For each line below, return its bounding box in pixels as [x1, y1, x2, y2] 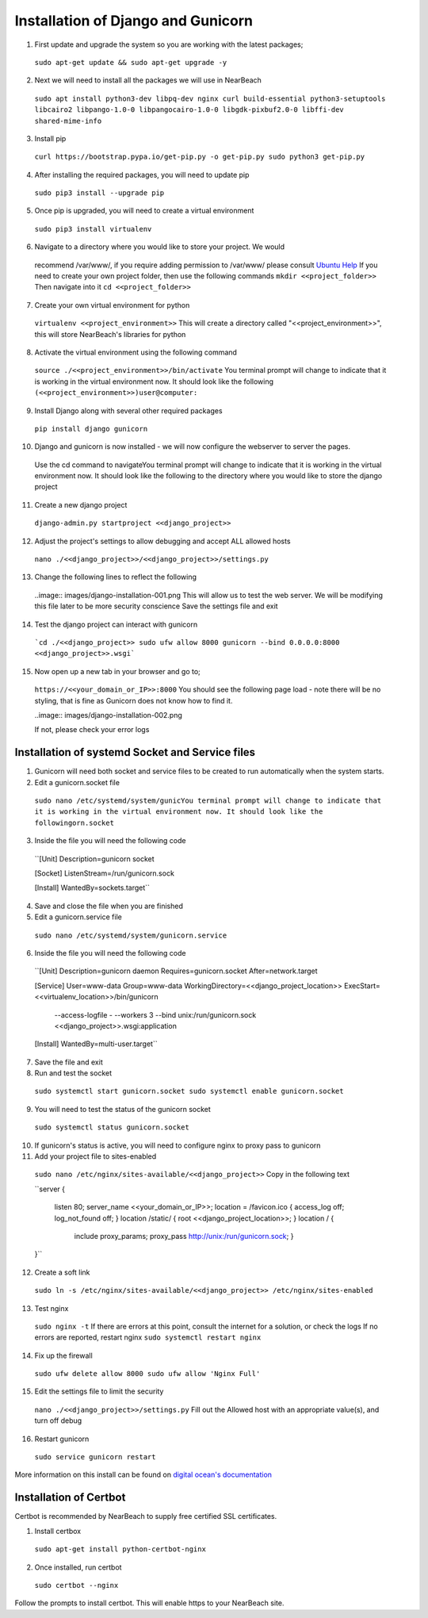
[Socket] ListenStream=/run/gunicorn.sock [34, 868, 174, 878]
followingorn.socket [34, 818, 115, 827]
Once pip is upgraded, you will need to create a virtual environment [34, 206, 254, 216]
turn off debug [34, 1416, 82, 1425]
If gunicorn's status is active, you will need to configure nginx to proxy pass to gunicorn [34, 1141, 321, 1150]
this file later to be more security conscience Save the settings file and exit [34, 601, 278, 611]
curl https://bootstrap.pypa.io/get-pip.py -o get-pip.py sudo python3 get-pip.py [34, 152, 365, 162]
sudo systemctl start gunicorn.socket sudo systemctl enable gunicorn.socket [34, 1087, 344, 1096]
